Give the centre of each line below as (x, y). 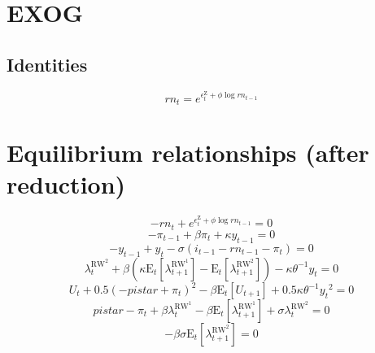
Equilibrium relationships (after (188, 153)
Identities (47, 64)
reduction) (66, 184)
